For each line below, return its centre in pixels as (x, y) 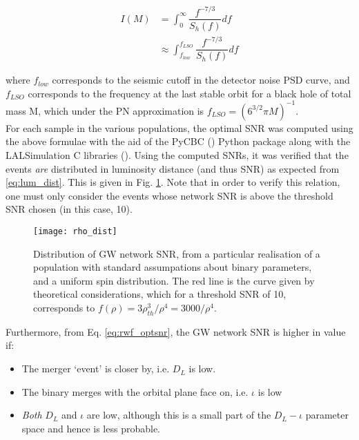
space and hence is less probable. (91, 428)
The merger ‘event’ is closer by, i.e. (96, 369)
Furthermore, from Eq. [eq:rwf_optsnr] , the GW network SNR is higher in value (176, 331)
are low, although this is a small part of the (179, 415)
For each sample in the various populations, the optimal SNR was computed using (179, 127)
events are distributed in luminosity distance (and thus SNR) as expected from (173, 168)
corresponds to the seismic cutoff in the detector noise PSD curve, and (201, 80)
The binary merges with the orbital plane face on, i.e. (135, 391)
